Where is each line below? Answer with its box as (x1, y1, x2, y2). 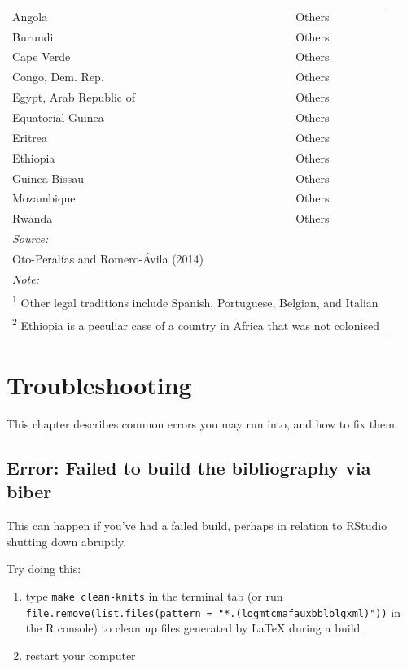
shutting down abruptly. (7, 532, 127, 550)
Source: (12, 230, 49, 247)
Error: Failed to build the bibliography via (7, 454, 371, 480)
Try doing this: (7, 560, 81, 577)
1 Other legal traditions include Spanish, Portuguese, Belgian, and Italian (12, 291, 379, 311)
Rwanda (12, 210, 53, 227)
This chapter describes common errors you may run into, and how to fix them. (7, 415, 398, 432)
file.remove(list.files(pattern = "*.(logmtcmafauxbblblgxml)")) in (25, 603, 400, 620)
